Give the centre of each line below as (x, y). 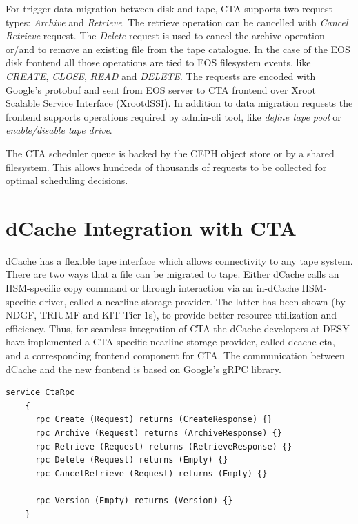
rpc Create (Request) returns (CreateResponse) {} (153, 420)
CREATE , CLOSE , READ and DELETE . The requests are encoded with (161, 75)
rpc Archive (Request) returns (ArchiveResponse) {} (158, 433)
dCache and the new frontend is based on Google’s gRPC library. (143, 369)
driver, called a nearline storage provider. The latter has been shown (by (192, 301)
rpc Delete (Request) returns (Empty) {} (131, 460)
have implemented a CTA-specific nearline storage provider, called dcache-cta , (170, 342)
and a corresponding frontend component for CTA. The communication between (175, 355)
